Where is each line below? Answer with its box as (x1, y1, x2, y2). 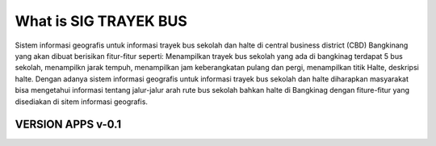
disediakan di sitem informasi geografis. (15, 97, 149, 106)
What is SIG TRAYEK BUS (15, 12, 187, 30)
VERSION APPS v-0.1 (15, 118, 121, 131)
